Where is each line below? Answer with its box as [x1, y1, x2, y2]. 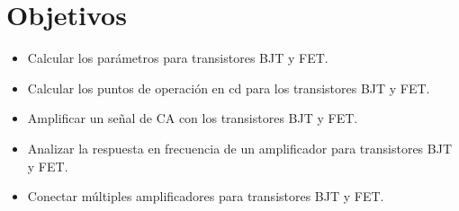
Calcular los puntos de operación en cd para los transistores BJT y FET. [27, 78, 430, 97]
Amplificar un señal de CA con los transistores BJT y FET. [27, 109, 358, 127]
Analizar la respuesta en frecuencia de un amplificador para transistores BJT [27, 138, 453, 157]
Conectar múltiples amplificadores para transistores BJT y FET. [27, 187, 384, 206]
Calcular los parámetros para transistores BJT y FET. [27, 48, 328, 67]
